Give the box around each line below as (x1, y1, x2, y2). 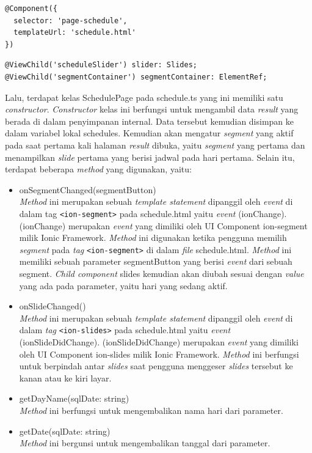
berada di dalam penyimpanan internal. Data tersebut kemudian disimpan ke (5, 114, 294, 127)
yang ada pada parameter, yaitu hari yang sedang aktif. (19, 279, 228, 292)
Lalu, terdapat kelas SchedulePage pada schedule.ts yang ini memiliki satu (5, 90, 283, 103)
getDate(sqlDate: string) (19, 424, 111, 437)
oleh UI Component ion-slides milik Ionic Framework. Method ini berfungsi (19, 347, 299, 360)
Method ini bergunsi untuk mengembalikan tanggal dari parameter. (19, 436, 270, 449)
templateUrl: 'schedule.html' (13, 28, 136, 37)
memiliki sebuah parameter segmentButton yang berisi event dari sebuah (19, 255, 292, 268)
